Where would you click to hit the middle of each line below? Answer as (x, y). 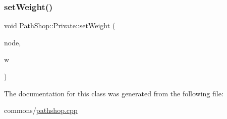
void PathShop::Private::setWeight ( (60, 25)
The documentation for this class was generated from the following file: (114, 93)
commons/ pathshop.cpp (41, 110)
